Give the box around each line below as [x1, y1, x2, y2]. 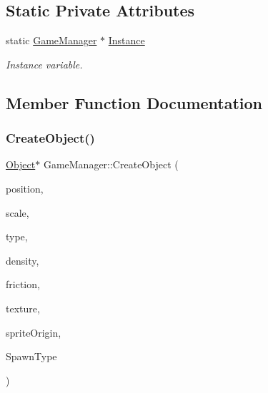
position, [6, 180, 44, 195]
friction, [6, 277, 40, 292]
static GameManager [6, 33, 97, 48]
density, [6, 252, 39, 267]
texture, [6, 300, 40, 315]
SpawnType [6, 349, 57, 364]
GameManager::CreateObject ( [43, 157, 179, 172]
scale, [6, 205, 29, 220]
